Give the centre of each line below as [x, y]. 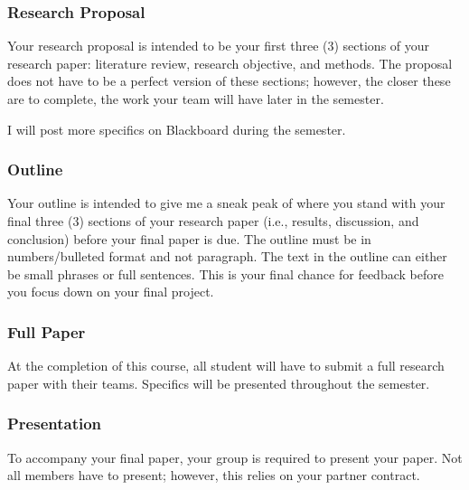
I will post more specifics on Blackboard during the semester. [177, 129]
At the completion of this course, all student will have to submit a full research [226, 366]
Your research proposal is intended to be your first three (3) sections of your [219, 46]
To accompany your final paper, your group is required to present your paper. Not [235, 457]
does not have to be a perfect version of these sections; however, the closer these [229, 81]
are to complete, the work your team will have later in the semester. [196, 99]
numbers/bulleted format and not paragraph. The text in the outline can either [227, 256]
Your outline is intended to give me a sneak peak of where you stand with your [226, 203]
